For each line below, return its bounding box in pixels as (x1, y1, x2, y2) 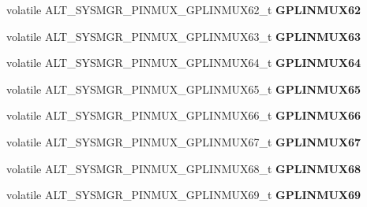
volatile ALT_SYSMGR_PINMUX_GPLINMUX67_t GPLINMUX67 (6, 133, 361, 150)
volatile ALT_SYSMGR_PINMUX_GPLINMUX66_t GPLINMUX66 (6, 107, 361, 124)
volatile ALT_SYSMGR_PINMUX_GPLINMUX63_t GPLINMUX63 (6, 28, 361, 44)
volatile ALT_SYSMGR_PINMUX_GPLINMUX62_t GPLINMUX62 (6, 2, 361, 17)
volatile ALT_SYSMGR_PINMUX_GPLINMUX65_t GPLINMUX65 (6, 80, 361, 97)
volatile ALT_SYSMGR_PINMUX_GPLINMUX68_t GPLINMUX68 (6, 160, 361, 176)
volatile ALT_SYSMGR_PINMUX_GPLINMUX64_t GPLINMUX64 (6, 54, 361, 71)
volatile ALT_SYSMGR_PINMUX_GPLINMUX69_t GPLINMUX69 (6, 187, 361, 203)
